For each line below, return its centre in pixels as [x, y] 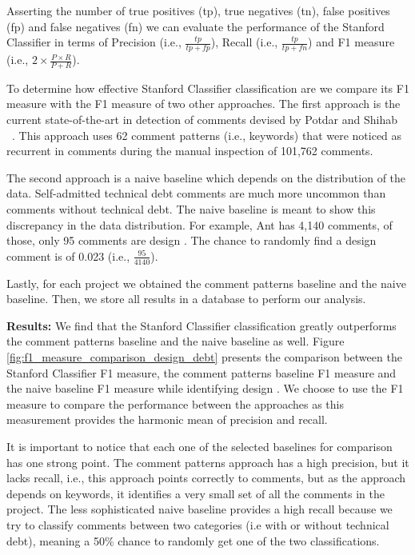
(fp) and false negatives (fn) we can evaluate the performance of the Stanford [196, 26]
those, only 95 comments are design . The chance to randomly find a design [192, 240]
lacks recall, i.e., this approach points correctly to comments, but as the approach [206, 478]
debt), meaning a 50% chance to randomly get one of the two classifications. [193, 540]
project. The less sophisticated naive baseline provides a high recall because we [200, 509]
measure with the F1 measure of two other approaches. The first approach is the [204, 104]
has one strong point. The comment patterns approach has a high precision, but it [208, 462]
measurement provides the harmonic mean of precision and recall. [167, 419]
